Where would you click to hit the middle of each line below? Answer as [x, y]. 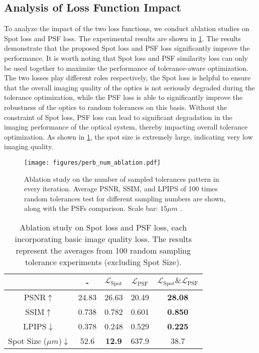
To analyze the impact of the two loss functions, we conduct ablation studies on [127, 28]
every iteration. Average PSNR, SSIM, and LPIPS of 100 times [121, 189]
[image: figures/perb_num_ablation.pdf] [93, 162]
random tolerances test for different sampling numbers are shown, [125, 198]
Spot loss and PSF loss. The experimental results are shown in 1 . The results [122, 38]
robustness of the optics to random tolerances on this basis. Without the [116, 107]
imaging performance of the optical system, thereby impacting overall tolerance [126, 127]
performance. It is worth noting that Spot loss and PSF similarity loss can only [126, 57]
